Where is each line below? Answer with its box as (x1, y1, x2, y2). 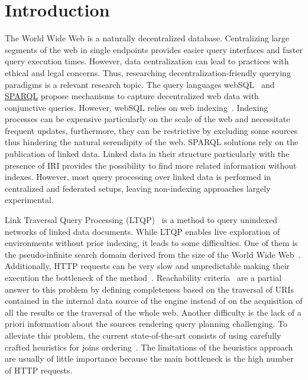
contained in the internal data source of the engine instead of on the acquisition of (5, 294, 303, 307)
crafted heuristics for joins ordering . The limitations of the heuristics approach (5, 340, 293, 353)
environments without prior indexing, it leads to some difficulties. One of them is (5, 237, 298, 249)
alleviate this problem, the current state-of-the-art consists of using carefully (5, 329, 281, 341)
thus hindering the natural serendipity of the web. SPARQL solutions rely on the (5, 136, 299, 148)
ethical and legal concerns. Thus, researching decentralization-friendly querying (5, 66, 291, 78)
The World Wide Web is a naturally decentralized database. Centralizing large (5, 32, 290, 44)
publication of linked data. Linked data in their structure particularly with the (5, 148, 290, 160)
